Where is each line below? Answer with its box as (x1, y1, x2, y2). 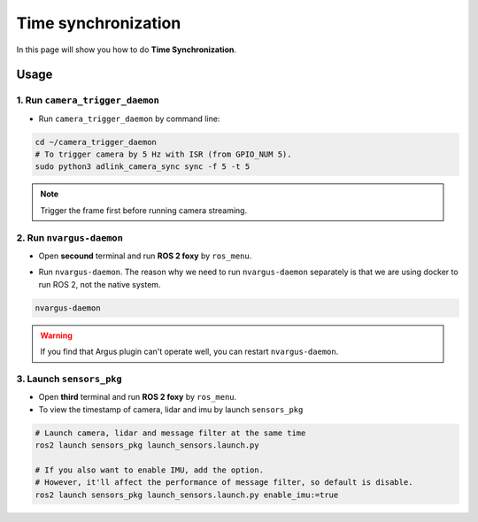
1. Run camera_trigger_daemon (16, 94, 159, 106)
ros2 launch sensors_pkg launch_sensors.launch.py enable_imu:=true (35, 489, 339, 500)
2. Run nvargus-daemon (16, 231, 124, 243)
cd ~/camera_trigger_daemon (35, 137, 157, 147)
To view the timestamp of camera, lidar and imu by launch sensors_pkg (38, 403, 304, 415)
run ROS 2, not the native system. (38, 279, 161, 289)
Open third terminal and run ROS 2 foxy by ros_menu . (38, 392, 237, 403)
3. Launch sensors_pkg (16, 372, 123, 385)
